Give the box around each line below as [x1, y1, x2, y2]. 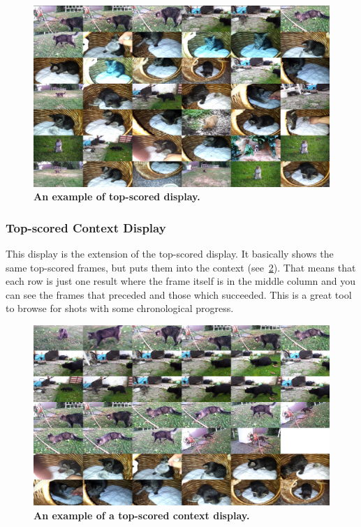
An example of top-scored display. [34, 189, 200, 204]
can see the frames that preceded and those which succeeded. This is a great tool [6, 287, 352, 302]
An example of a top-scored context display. [34, 507, 250, 522]
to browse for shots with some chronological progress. [6, 301, 234, 316]
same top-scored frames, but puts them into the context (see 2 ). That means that [6, 260, 356, 274]
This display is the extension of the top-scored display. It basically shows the [6, 246, 334, 261]
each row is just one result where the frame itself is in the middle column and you [6, 274, 356, 288]
